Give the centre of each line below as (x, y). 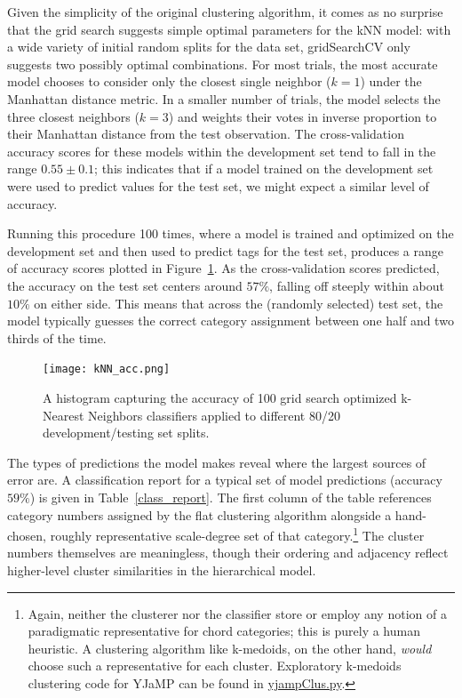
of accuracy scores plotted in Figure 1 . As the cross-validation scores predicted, (223, 268)
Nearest (64, 415)
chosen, (27, 535)
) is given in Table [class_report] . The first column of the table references (231, 497)
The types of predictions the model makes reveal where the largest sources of (217, 462)
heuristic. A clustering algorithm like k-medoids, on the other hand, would (230, 648)
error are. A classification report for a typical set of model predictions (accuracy (225, 480)
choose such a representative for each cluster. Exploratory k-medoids (215, 666)
